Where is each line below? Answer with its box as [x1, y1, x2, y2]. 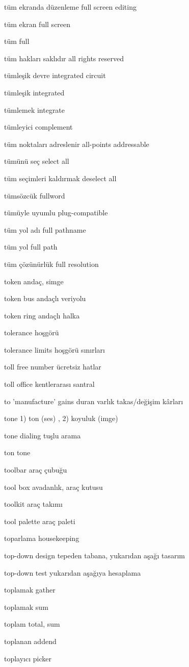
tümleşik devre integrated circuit [4, 70, 106, 81]
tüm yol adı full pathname [4, 224, 86, 235]
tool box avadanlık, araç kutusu [4, 481, 103, 492]
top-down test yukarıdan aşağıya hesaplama [4, 567, 141, 578]
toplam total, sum [4, 619, 60, 629]
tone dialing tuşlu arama [4, 430, 81, 440]
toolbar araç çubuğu [4, 464, 67, 475]
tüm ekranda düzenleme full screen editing [4, 2, 137, 12]
